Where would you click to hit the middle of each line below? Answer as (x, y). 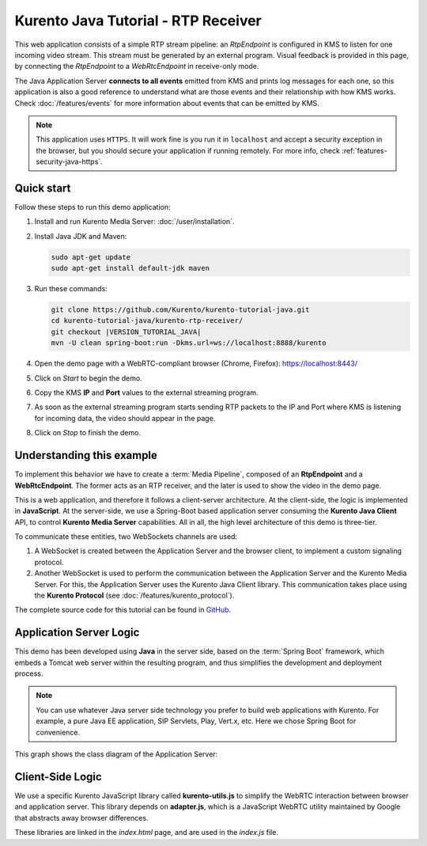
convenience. (58, 732)
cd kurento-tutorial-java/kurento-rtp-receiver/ (147, 321)
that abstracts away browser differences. (81, 818)
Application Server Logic (77, 633)
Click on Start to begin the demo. (88, 378)
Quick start (43, 188)
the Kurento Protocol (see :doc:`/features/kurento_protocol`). (134, 596)
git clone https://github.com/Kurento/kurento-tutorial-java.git (180, 310)
